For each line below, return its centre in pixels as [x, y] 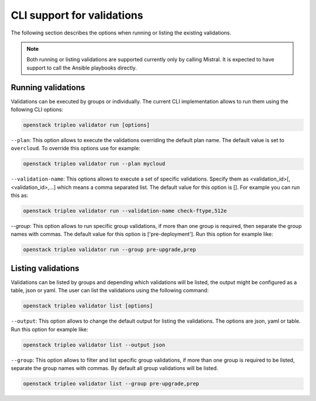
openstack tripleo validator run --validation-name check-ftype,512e [125, 211]
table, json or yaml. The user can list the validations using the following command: [110, 291]
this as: [20, 195]
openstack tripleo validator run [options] [87, 125]
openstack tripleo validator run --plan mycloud [94, 164]
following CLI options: [37, 110]
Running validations [48, 87]
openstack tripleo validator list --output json [94, 345]
